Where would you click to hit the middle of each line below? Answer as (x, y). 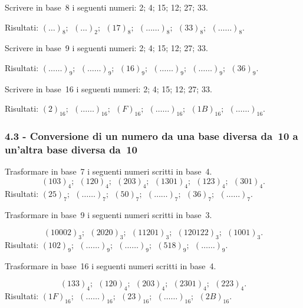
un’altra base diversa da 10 (71, 150)
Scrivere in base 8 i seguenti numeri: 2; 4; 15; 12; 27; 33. (106, 7)
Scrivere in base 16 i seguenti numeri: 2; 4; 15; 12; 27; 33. (108, 88)
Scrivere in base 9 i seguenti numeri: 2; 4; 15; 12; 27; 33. (106, 48)
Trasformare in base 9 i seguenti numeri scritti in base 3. (108, 214)
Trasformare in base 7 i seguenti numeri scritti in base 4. (108, 171)
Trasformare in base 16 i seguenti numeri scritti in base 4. (111, 265)
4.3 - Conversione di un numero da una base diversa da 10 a (151, 136)
